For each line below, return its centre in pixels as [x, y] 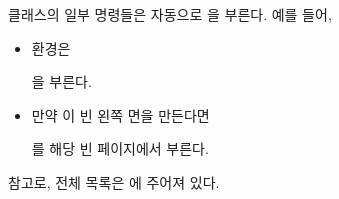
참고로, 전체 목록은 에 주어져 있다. [114, 181]
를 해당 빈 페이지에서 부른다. [120, 148]
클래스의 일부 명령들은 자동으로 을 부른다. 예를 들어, [170, 14]
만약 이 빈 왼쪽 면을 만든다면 [120, 114]
